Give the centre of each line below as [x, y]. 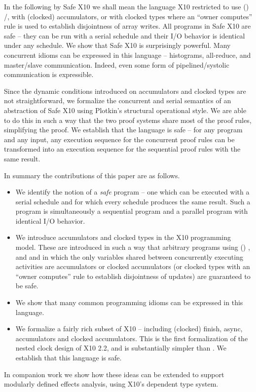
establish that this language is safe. [69, 357]
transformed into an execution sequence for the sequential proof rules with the [122, 149]
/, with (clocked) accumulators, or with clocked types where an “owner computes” [128, 16]
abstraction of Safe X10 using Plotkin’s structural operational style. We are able [125, 110]
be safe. [27, 286]
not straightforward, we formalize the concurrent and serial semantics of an [118, 100]
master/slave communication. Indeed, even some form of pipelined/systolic [117, 64]
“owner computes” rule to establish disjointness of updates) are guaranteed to [133, 276]
